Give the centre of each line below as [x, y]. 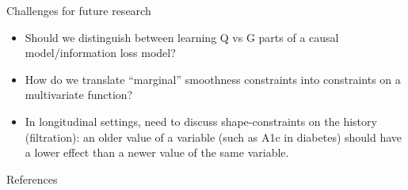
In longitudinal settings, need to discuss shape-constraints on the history [201, 121]
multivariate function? [79, 95]
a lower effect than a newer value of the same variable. [157, 152]
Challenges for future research [79, 10]
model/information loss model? [100, 53]
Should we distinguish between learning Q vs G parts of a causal [182, 37]
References [32, 179]
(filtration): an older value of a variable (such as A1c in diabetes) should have [214, 137]
